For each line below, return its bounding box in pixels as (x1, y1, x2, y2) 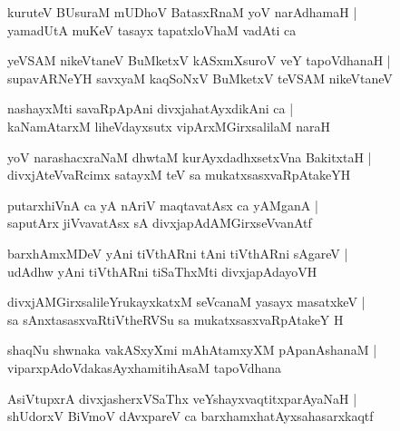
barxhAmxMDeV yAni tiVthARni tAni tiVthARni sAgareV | (7, 243, 348, 262)
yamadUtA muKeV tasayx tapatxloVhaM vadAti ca (7, 20, 297, 39)
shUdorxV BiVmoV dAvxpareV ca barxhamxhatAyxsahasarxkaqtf (7, 407, 374, 426)
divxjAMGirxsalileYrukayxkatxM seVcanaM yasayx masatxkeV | (7, 292, 366, 311)
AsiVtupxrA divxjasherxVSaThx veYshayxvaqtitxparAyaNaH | (7, 388, 357, 407)
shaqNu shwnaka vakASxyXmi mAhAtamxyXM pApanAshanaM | (7, 340, 377, 359)
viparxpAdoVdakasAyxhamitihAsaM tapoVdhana (7, 358, 282, 377)
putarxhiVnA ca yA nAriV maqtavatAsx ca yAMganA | (7, 195, 318, 214)
